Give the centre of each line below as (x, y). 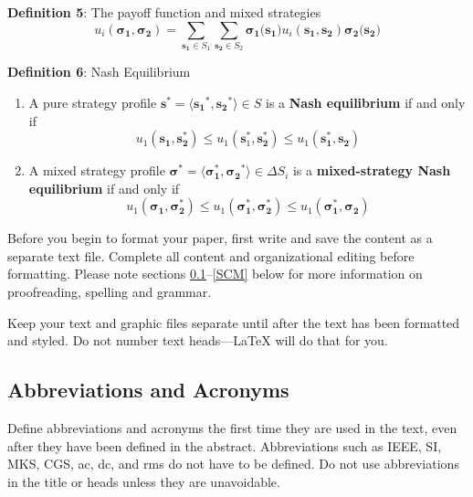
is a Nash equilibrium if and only (366, 102)
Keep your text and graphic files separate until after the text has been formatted (234, 322)
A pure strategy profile (93, 102)
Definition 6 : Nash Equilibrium (99, 72)
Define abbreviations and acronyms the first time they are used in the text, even (232, 428)
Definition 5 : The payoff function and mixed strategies (164, 12)
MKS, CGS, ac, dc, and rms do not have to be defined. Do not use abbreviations (233, 464)
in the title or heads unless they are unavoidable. (144, 481)
